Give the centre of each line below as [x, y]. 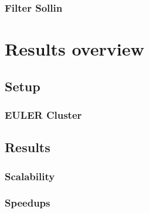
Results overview [74, 49]
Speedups [28, 203]
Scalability [30, 176]
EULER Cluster [43, 114]
